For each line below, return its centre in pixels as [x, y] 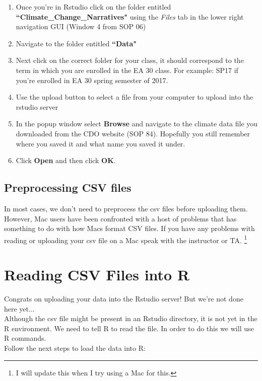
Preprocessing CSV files [68, 187]
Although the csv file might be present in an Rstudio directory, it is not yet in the [131, 318]
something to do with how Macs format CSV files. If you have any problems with [129, 228]
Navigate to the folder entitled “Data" [76, 43]
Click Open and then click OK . [66, 160]
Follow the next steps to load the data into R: [75, 348]
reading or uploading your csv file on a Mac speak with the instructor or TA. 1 [126, 239]
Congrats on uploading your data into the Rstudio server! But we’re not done [124, 299]
